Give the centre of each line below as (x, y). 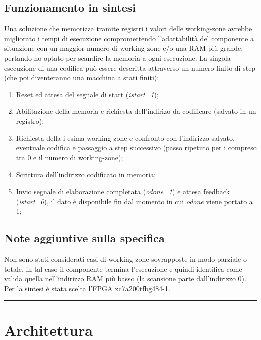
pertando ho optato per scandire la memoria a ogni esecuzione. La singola (117, 57)
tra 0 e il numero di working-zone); (70, 157)
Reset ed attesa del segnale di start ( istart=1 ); (87, 94)
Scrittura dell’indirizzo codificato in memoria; (86, 174)
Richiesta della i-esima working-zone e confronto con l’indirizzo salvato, (125, 138)
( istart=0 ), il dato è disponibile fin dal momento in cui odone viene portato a (134, 201)
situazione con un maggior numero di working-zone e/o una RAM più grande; (124, 48)
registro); (30, 121)
